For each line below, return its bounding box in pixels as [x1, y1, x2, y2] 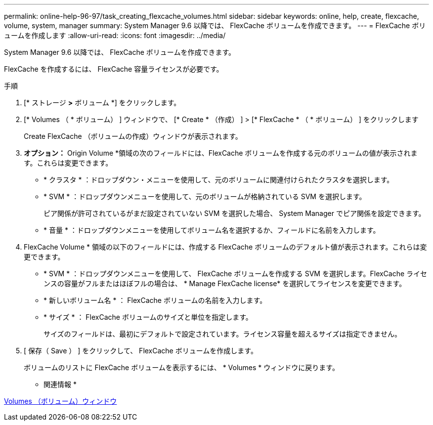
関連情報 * [43, 380, 77, 388]
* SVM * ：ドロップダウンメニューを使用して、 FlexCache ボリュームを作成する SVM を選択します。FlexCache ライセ [43, 269, 428, 278]
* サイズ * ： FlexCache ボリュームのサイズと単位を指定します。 [43, 313, 253, 321]
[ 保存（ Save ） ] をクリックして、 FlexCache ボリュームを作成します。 [24, 346, 258, 355]
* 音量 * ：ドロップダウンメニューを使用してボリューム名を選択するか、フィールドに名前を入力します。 [43, 226, 380, 234]
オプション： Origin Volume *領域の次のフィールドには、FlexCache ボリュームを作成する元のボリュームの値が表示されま [24, 149, 418, 157]
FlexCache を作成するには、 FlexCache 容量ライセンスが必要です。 [4, 65, 223, 73]
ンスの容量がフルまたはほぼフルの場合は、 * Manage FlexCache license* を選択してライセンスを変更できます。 [43, 279, 406, 288]
